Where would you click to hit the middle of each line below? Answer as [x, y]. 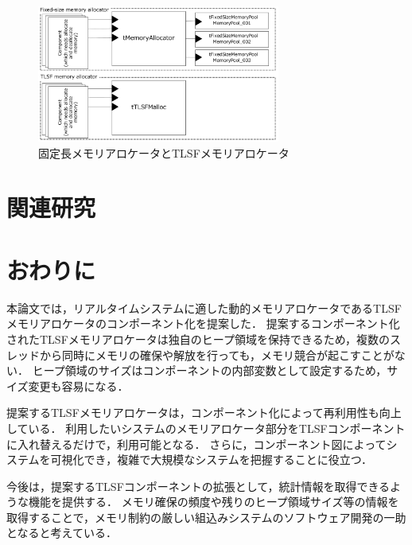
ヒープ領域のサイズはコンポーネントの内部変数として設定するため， [210, 370]
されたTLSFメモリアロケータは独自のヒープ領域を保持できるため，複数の [198, 339]
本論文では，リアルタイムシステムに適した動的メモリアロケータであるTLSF [204, 308]
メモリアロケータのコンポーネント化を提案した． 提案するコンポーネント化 [203, 323]
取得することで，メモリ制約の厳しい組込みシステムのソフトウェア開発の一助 [206, 517]
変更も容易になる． [78, 385]
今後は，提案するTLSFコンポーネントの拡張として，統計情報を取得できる [198, 486]
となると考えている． [62, 533]
